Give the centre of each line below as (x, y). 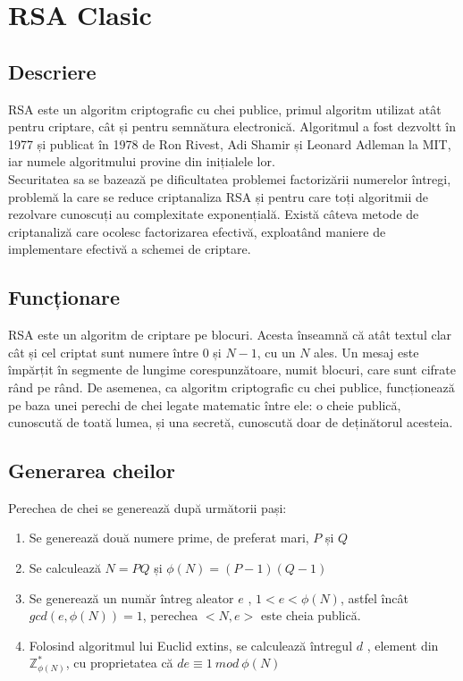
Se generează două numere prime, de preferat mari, (169, 538)
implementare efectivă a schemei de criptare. (130, 249)
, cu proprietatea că (119, 663)
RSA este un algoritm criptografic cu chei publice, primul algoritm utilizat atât (225, 109)
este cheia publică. (311, 615)
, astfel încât (374, 597)
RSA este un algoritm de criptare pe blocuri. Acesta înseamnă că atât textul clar (230, 335)
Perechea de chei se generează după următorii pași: (147, 507)
